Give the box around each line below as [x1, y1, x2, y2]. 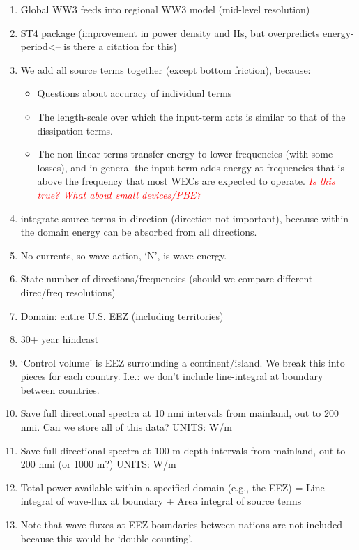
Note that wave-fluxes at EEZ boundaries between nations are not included [20, 517, 342, 532]
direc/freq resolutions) [20, 284, 116, 299]
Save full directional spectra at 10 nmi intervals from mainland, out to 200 [20, 406, 339, 420]
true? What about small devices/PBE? [37, 187, 201, 201]
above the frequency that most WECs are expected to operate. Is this [37, 174, 335, 188]
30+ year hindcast [20, 332, 99, 346]
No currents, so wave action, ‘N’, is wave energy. [20, 247, 227, 262]
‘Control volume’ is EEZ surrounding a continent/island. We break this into [20, 355, 345, 369]
